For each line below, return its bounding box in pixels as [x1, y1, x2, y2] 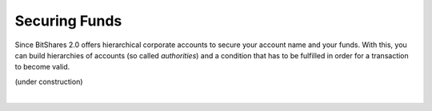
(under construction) [14, 77, 83, 86]
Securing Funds [14, 12, 122, 30]
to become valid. [14, 62, 70, 72]
